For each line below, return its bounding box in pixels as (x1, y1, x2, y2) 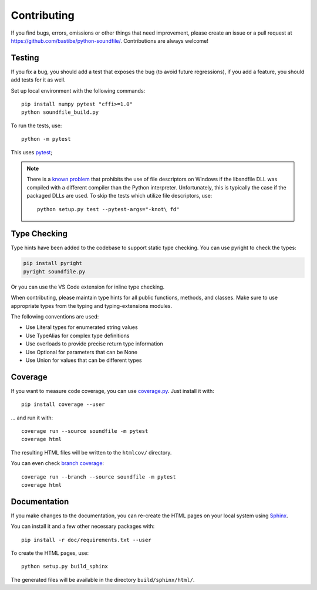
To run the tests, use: (11, 122, 62, 129)
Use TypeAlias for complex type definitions (25, 332, 130, 339)
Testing (11, 53, 39, 63)
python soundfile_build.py (21, 109, 99, 116)
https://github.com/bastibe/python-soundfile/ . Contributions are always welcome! (11, 37, 208, 44)
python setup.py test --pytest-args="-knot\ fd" (37, 206, 180, 212)
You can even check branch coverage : (11, 460, 104, 467)
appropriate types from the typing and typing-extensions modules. (11, 302, 173, 309)
